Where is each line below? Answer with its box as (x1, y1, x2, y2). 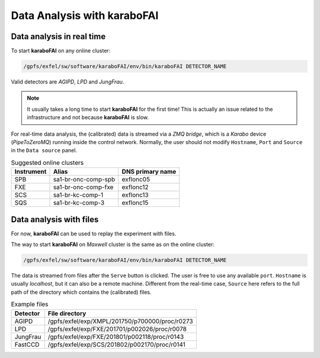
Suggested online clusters (11, 158, 84, 167)
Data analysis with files (11, 214, 99, 225)
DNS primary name (121, 168, 177, 176)
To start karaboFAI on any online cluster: (11, 47, 111, 55)
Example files (11, 300, 49, 308)
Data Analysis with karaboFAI (11, 9, 159, 22)
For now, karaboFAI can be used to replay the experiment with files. (11, 230, 177, 237)
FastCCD (14, 340, 40, 349)
